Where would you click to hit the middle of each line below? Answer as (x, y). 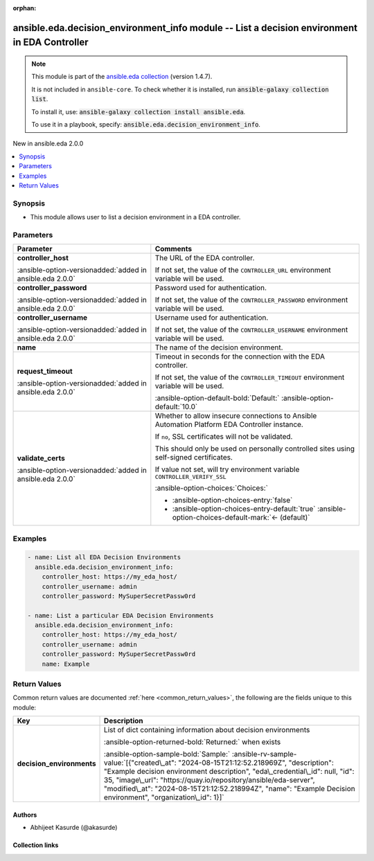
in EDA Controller (51, 43)
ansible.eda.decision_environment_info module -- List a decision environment (185, 28)
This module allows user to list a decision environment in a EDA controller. (135, 217)
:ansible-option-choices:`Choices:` (211, 488)
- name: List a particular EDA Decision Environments (121, 615)
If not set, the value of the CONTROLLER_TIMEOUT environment (250, 377)
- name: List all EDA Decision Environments (104, 558)
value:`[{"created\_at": (140, 763)
